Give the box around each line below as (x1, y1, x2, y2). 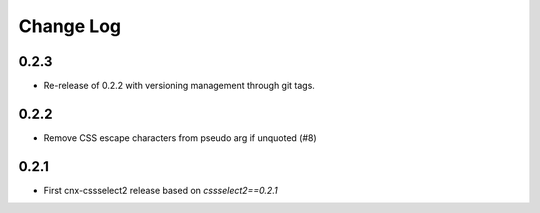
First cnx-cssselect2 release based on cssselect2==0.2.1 (43, 184, 279, 196)
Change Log (18, 15, 122, 37)
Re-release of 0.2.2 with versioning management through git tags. (43, 80, 315, 92)
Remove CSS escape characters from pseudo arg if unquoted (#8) (43, 131, 317, 144)
